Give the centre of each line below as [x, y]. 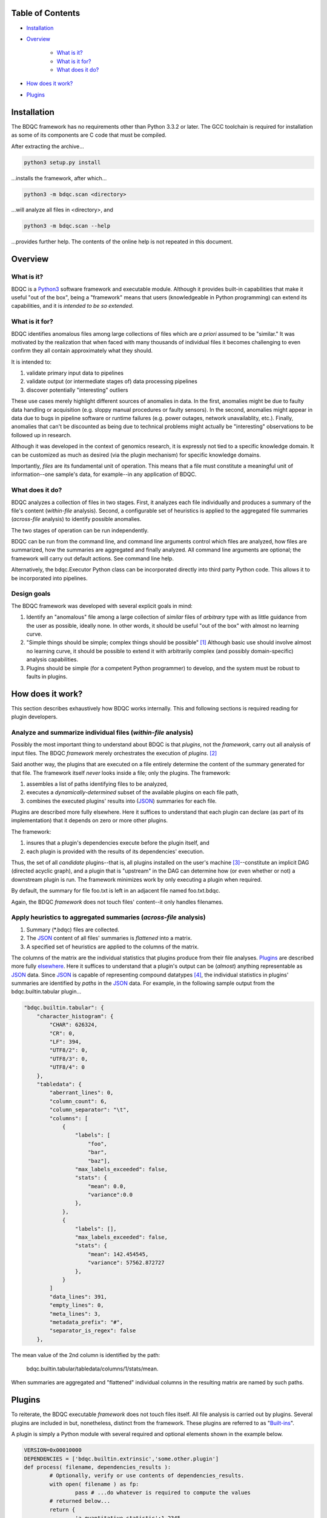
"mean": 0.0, [107, 1186]
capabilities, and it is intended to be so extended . [72, 306]
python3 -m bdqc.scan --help [67, 226]
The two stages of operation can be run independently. [80, 530]
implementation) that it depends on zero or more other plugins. [90, 820]
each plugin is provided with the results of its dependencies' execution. [115, 851]
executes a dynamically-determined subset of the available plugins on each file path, [132, 792]
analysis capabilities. [52, 659]
